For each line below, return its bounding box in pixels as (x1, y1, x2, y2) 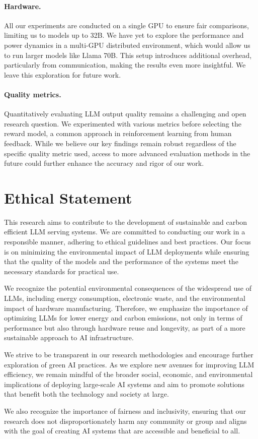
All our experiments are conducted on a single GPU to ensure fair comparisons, (4, 20, 249, 30)
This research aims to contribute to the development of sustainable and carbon (4, 216, 247, 227)
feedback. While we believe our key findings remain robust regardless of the (4, 138, 236, 148)
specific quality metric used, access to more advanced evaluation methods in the (4, 148, 250, 158)
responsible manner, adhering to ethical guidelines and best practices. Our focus (4, 236, 251, 247)
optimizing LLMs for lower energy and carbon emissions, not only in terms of (4, 312, 242, 323)
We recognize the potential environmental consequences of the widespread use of (4, 283, 251, 293)
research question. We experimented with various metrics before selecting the (4, 118, 241, 129)
